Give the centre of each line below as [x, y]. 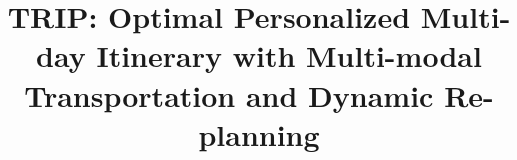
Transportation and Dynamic [229, 94]
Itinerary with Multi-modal [289, 55]
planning [259, 133]
